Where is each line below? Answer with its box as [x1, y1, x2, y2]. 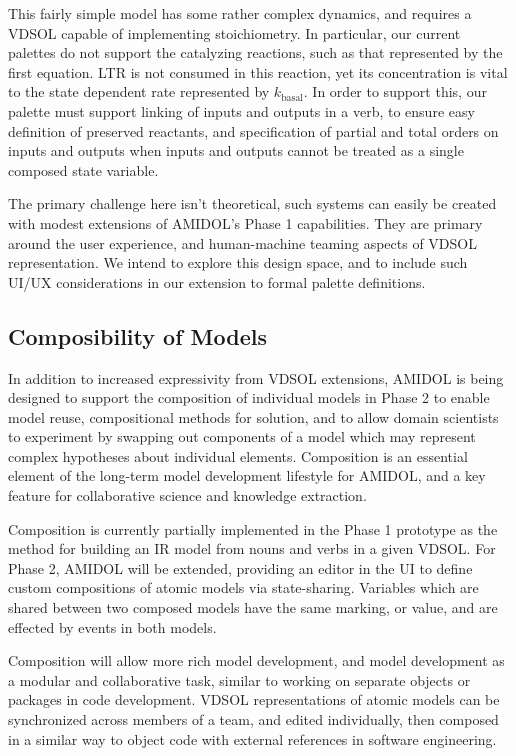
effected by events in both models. [8, 616, 217, 637]
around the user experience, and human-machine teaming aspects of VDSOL [8, 232, 477, 253]
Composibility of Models [8, 320, 267, 351]
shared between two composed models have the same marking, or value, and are [8, 597, 498, 618]
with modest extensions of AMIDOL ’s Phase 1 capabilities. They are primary [8, 212, 483, 233]
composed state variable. [8, 159, 159, 180]
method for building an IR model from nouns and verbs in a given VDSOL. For [8, 538, 496, 559]
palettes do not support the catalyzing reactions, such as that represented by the [8, 42, 503, 63]
